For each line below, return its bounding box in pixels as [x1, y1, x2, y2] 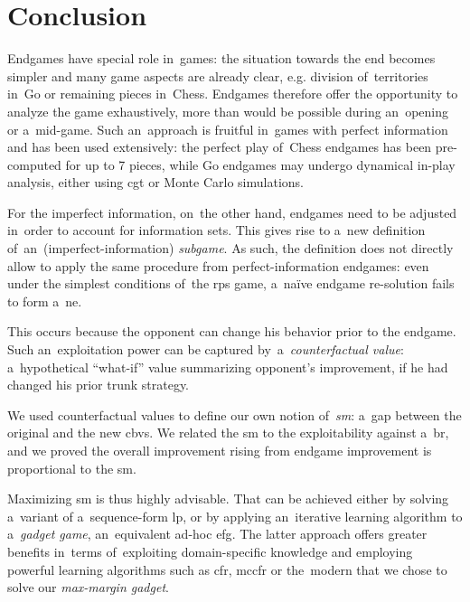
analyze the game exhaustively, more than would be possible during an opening [7, 101, 449, 120]
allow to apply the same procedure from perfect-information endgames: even [7, 256, 429, 275]
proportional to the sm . [7, 458, 136, 477]
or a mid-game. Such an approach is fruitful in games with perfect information [7, 119, 448, 138]
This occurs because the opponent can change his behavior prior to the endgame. [7, 322, 456, 341]
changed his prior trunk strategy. [7, 375, 190, 394]
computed [7, 155, 61, 174]
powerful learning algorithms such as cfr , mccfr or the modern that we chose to [7, 560, 447, 578]
